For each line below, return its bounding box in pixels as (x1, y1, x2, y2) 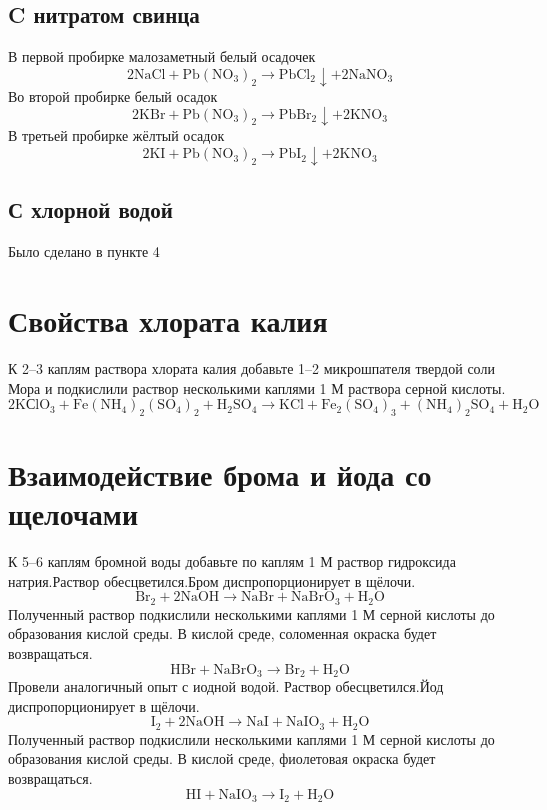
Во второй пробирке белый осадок (8, 85, 218, 106)
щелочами (8, 493, 139, 534)
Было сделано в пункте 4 (8, 241, 160, 262)
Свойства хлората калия (8, 299, 328, 340)
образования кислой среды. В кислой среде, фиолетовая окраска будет (8, 748, 436, 769)
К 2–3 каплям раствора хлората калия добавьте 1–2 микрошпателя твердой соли (8, 357, 495, 378)
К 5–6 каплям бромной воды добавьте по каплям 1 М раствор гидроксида (8, 551, 456, 572)
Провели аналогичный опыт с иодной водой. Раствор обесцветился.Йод (8, 676, 444, 697)
